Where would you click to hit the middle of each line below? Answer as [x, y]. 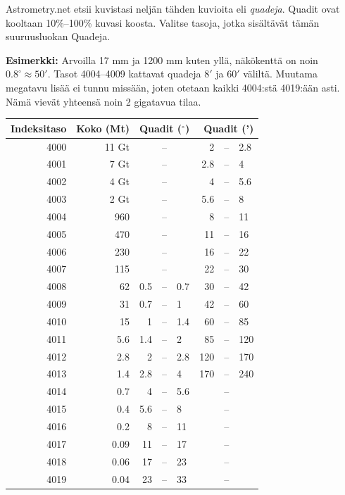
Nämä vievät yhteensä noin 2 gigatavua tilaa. [103, 101]
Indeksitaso [39, 128]
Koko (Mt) [103, 128]
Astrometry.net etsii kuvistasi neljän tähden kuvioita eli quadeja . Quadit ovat [173, 8]
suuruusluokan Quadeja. [58, 36]
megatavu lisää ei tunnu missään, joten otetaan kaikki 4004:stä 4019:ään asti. [173, 87]
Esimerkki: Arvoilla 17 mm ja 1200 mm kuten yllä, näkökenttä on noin [162, 59]
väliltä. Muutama [280, 74]
